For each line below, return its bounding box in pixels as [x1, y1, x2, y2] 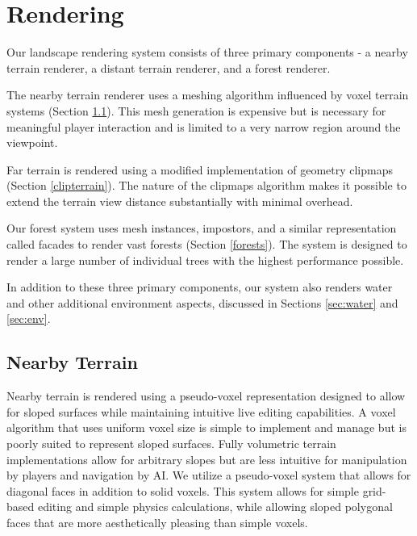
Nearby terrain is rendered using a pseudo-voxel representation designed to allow [6, 387, 406, 404]
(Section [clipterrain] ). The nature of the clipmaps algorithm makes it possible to [6, 177, 407, 194]
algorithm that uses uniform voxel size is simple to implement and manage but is [6, 419, 407, 436]
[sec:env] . [6, 310, 51, 327]
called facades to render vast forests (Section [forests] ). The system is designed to [6, 236, 407, 253]
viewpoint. [6, 134, 58, 151]
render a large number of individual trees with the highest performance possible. [6, 251, 404, 268]
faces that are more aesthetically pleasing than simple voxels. [6, 513, 308, 530]
